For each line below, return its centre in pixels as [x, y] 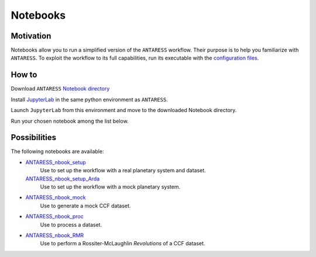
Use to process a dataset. [71, 224]
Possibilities [34, 138]
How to [24, 75]
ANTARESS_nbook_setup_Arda [63, 179]
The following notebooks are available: [57, 151]
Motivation [31, 36]
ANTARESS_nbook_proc [55, 217]
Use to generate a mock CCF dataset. [85, 206]
